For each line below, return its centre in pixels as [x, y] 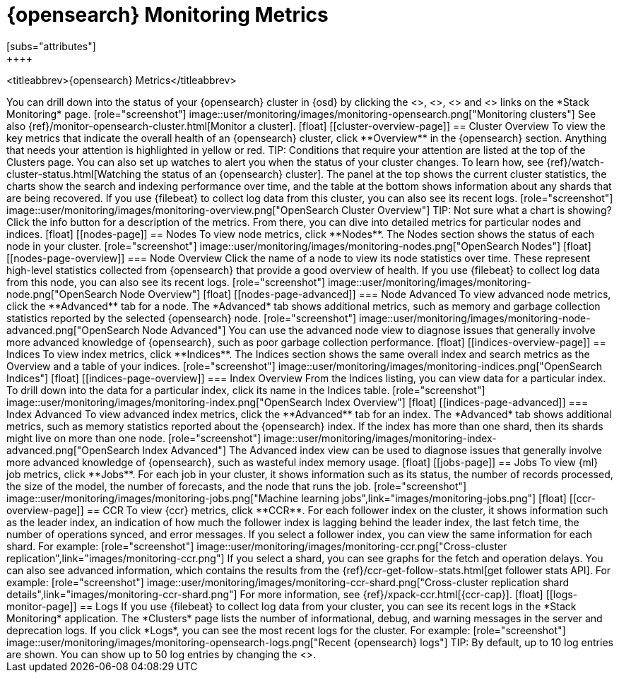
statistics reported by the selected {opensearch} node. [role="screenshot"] [182, 318]
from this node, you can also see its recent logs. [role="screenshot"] [166, 282]
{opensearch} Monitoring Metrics [167, 15]
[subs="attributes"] [51, 46]
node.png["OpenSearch [62, 294]
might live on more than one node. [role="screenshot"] [134, 438]
